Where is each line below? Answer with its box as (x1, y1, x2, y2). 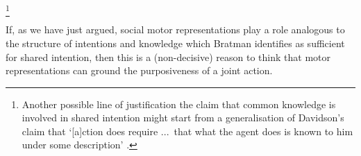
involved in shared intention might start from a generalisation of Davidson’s (22, 110, 344, 125)
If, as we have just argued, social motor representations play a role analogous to (6, 22, 345, 37)
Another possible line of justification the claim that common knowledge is (22, 96, 336, 111)
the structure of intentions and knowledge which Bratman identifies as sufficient (6, 35, 345, 50)
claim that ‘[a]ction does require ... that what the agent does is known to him (22, 123, 353, 138)
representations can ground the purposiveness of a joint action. (6, 63, 273, 78)
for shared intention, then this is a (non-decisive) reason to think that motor (6, 49, 331, 64)
